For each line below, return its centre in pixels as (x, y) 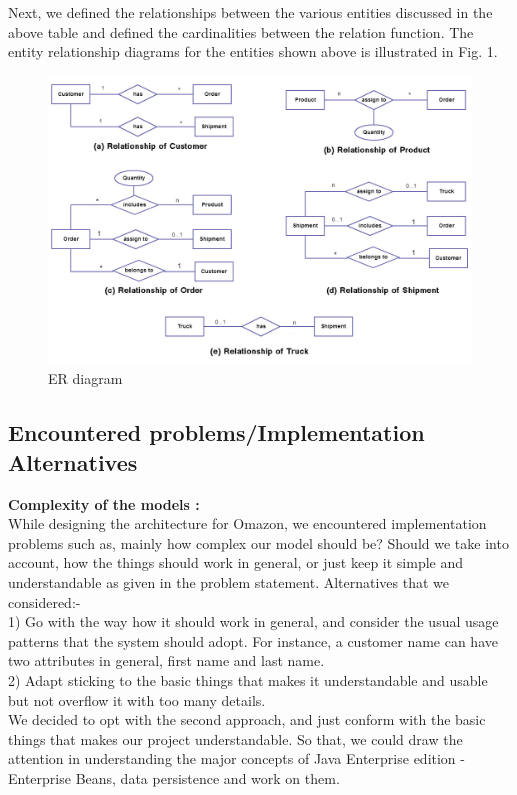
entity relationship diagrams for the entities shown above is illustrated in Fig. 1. (253, 51)
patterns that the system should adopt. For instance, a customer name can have (253, 640)
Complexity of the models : (104, 503)
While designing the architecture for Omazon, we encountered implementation (247, 523)
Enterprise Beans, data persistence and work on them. (174, 777)
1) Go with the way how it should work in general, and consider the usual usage (253, 621)
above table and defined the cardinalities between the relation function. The (241, 31)
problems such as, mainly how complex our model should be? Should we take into (258, 542)
